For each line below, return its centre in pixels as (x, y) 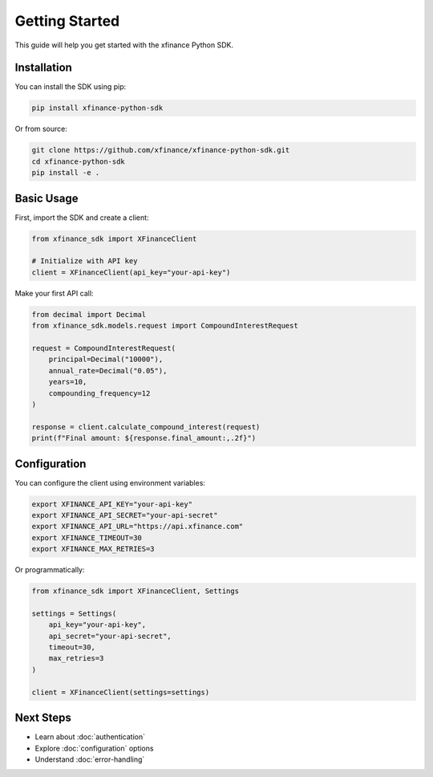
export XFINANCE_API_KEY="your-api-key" (112, 504)
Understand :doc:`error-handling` (90, 759)
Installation (43, 68)
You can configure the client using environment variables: (110, 482)
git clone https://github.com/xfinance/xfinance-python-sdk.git (161, 150)
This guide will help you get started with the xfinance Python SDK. (124, 45)
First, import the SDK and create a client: (82, 218)
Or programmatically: (50, 570)
